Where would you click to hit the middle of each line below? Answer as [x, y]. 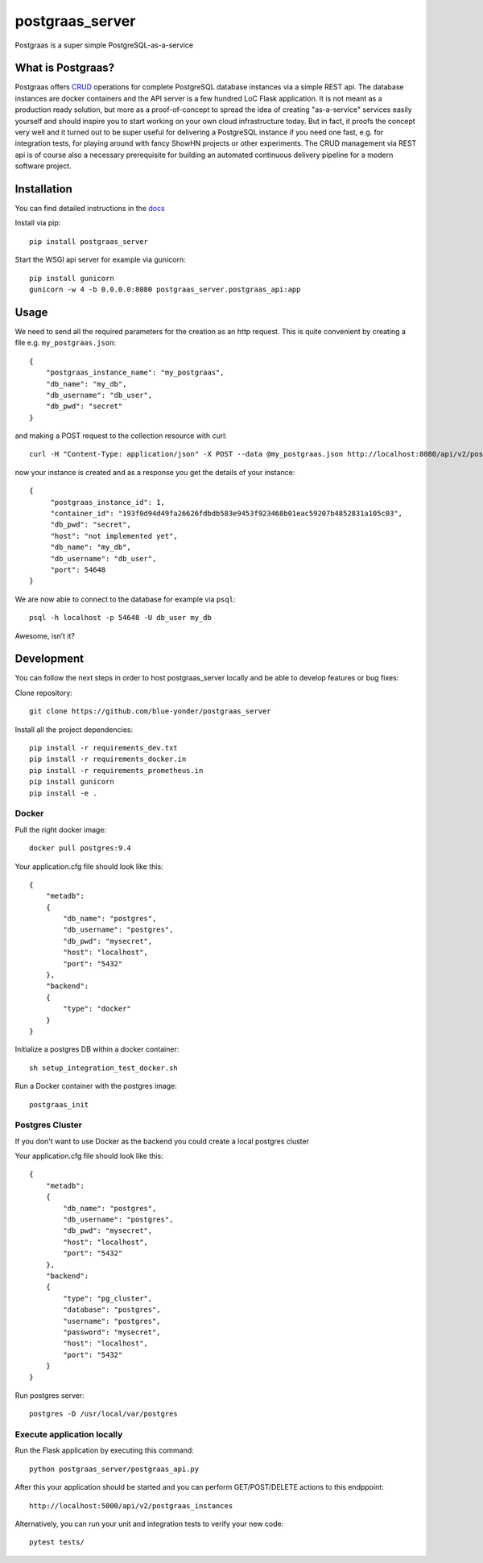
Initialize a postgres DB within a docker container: [97, 1049]
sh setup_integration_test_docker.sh [104, 1068]
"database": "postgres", [112, 1310]
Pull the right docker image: [61, 829]
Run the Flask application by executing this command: [105, 1450]
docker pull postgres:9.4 [80, 848]
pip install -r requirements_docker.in [108, 759]
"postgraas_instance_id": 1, [107, 502]
